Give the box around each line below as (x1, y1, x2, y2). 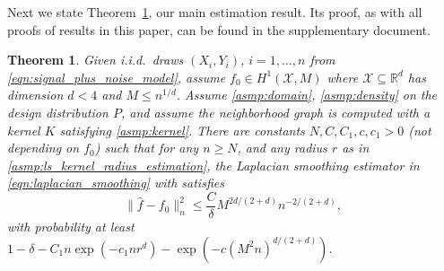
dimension (7, 85, 64, 104)
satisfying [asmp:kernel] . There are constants (59, 120, 305, 139)
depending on (7, 138, 80, 157)
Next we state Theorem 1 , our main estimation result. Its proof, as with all (7, 3, 422, 21)
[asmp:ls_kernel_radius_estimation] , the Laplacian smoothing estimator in (7, 155, 420, 174)
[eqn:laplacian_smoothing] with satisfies (7, 173, 224, 192)
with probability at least (7, 217, 135, 235)
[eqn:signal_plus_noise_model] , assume (7, 67, 226, 86)
